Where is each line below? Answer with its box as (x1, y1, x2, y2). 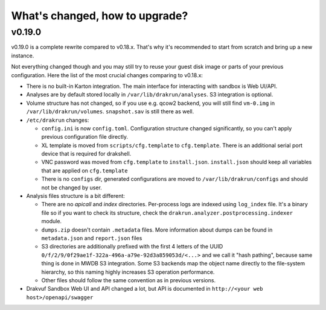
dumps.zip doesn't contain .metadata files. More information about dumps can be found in (41, 226, 273, 233)
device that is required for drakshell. (41, 150, 132, 157)
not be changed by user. (41, 184, 102, 191)
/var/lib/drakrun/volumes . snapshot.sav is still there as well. (26, 108, 194, 115)
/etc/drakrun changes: (26, 116, 89, 124)
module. (41, 218, 62, 225)
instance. (11, 52, 34, 59)
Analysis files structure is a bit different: (26, 192, 125, 200)
